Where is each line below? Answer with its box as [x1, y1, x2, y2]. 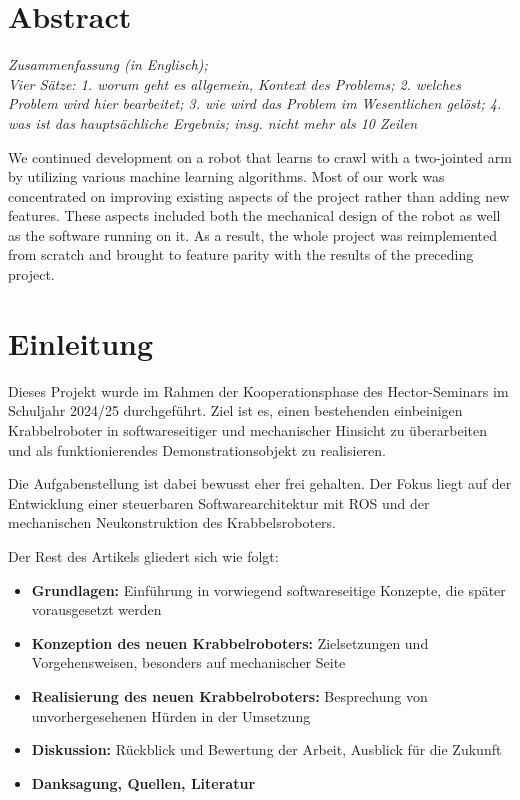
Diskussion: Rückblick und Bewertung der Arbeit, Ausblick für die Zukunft [31, 739, 502, 760]
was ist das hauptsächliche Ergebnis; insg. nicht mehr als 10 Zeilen [8, 112, 418, 133]
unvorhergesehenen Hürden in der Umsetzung [31, 705, 311, 726]
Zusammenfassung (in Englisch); [8, 54, 208, 75]
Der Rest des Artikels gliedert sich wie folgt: [8, 545, 279, 566]
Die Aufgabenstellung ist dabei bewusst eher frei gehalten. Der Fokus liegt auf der [8, 473, 512, 494]
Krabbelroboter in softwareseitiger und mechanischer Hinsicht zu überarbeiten [8, 419, 487, 440]
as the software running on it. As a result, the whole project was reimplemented [8, 224, 497, 245]
